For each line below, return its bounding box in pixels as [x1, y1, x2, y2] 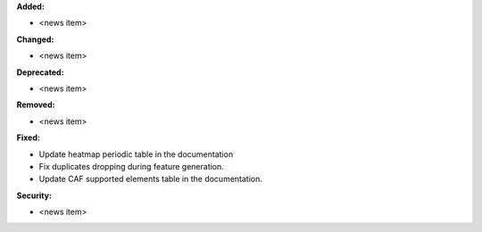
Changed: [16, 34, 54, 45]
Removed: [16, 99, 55, 111]
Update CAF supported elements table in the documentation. [38, 174, 263, 185]
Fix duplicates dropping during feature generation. [38, 161, 225, 171]
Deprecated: [16, 67, 64, 78]
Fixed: [16, 132, 40, 143]
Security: [16, 190, 53, 201]
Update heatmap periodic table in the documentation [38, 148, 234, 160]
